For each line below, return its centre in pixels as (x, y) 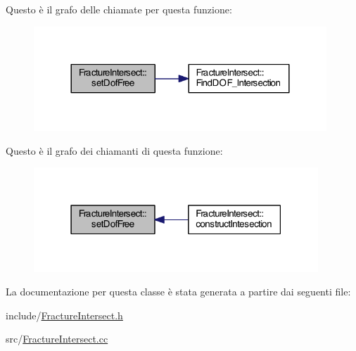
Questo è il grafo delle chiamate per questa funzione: (119, 9)
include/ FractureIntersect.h (64, 315)
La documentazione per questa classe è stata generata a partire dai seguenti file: (178, 292)
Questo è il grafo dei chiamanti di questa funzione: (114, 150)
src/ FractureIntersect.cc (57, 339)
